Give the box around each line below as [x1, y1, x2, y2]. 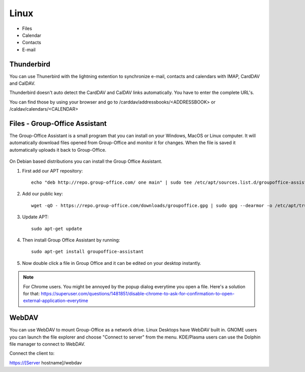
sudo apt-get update [31, 226, 82, 231]
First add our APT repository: [22, 167, 83, 174]
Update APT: [22, 214, 49, 220]
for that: [23, 290, 40, 296]
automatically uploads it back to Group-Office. [9, 147, 107, 153]
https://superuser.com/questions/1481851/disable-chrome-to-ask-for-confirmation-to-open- [41, 290, 235, 296]
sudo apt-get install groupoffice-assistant [31, 249, 144, 255]
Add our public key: [22, 191, 63, 197]
